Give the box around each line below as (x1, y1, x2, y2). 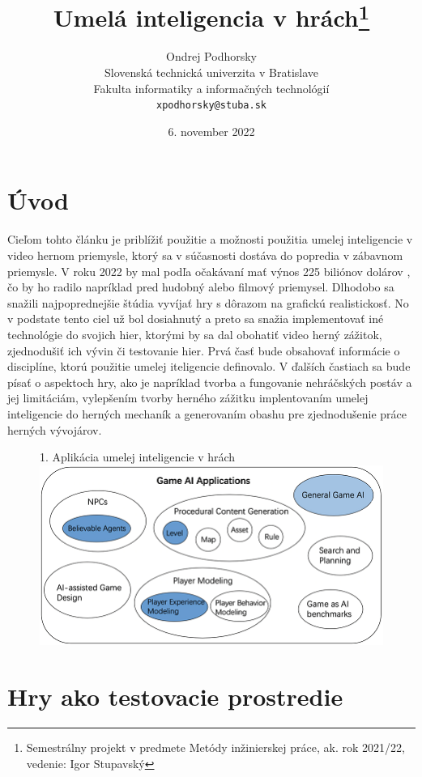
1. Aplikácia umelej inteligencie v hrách (40, 448, 236, 465)
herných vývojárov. (7, 421, 102, 438)
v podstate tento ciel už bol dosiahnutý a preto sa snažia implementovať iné (7, 310, 384, 327)
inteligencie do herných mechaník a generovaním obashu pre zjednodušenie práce (7, 405, 407, 422)
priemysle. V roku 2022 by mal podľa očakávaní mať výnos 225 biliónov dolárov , (7, 262, 411, 279)
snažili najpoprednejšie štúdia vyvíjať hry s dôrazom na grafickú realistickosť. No (7, 294, 409, 311)
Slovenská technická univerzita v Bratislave (104, 64, 319, 81)
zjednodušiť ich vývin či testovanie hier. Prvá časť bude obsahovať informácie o (7, 342, 400, 359)
